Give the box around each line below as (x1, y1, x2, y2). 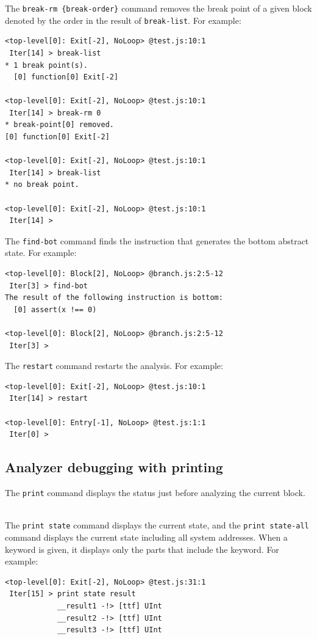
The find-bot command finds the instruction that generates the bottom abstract (5, 234, 309, 247)
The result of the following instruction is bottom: (5, 293, 223, 302)
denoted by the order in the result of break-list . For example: (5, 13, 241, 26)
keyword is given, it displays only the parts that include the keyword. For (5, 542, 279, 555)
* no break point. (5, 180, 79, 189)
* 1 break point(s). (5, 60, 88, 70)
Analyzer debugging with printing (5, 458, 223, 477)
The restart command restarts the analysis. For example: (5, 359, 223, 372)
